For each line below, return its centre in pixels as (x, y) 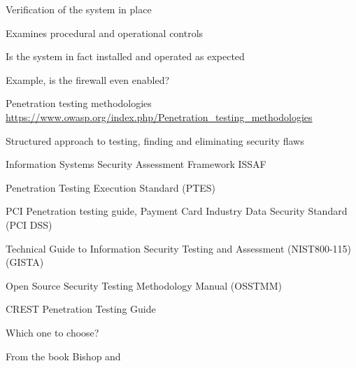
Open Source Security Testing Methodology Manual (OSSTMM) (144, 285)
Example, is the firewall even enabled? (88, 79)
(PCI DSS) (29, 224)
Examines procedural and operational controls (105, 33)
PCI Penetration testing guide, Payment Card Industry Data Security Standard (177, 211)
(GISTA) (25, 262)
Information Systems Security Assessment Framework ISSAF (136, 164)
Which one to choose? (52, 332)
